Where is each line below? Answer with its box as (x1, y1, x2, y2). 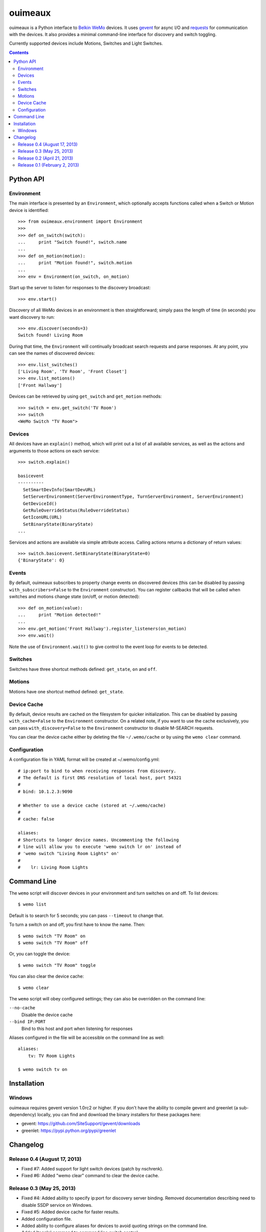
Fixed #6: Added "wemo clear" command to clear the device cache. (21, 1173, 160, 1179)
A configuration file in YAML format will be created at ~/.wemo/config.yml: (9, 756, 160, 762)
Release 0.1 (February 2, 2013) (18, 162, 79, 168)
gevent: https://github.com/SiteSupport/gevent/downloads (21, 1121, 140, 1127)
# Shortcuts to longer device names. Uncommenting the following (18, 837, 179, 843)
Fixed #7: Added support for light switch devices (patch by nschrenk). (21, 1165, 164, 1171)
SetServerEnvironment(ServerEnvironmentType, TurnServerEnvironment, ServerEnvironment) (23, 494, 244, 500)
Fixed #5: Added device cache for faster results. (21, 1209, 120, 1215)
